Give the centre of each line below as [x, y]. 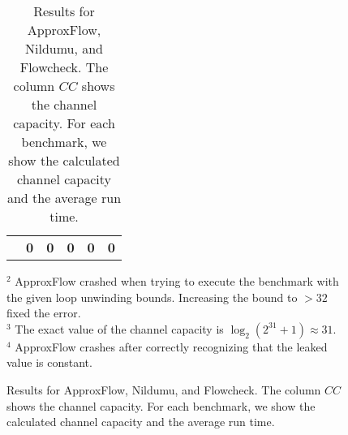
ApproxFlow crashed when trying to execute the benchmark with [177, 281]
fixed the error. [44, 313]
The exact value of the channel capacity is [119, 328]
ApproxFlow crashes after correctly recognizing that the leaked [171, 346]
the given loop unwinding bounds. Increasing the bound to [152, 297]
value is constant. [49, 362]
